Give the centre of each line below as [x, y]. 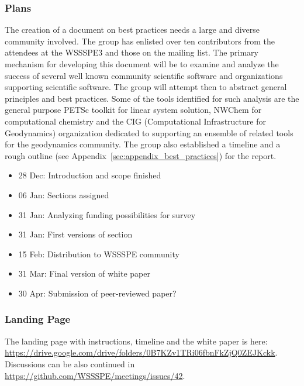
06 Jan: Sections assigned [64, 194]
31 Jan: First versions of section [75, 234]
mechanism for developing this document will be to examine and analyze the [142, 64]
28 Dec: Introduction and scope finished [90, 175]
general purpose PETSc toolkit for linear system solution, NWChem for [133, 110]
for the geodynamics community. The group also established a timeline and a [143, 144]
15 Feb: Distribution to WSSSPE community [99, 254]
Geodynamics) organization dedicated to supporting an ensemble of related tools [149, 132]
